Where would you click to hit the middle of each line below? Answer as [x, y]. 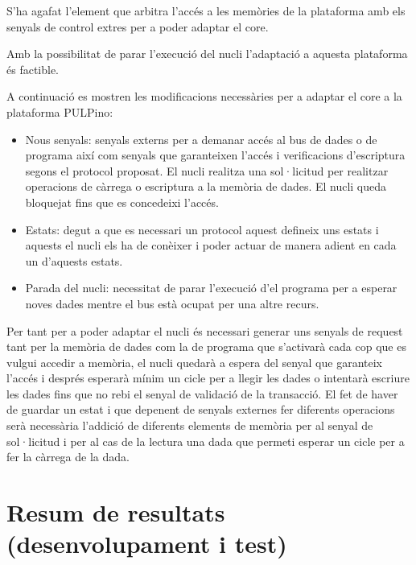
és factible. [33, 69]
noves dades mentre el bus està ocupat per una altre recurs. [172, 303]
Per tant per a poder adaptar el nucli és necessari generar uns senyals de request [205, 330]
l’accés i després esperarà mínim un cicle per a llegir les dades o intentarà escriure [208, 378]
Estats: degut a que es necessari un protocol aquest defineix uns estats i [202, 229]
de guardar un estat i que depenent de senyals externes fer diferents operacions [201, 409]
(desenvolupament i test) [147, 544]
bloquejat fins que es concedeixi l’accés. [122, 202]
